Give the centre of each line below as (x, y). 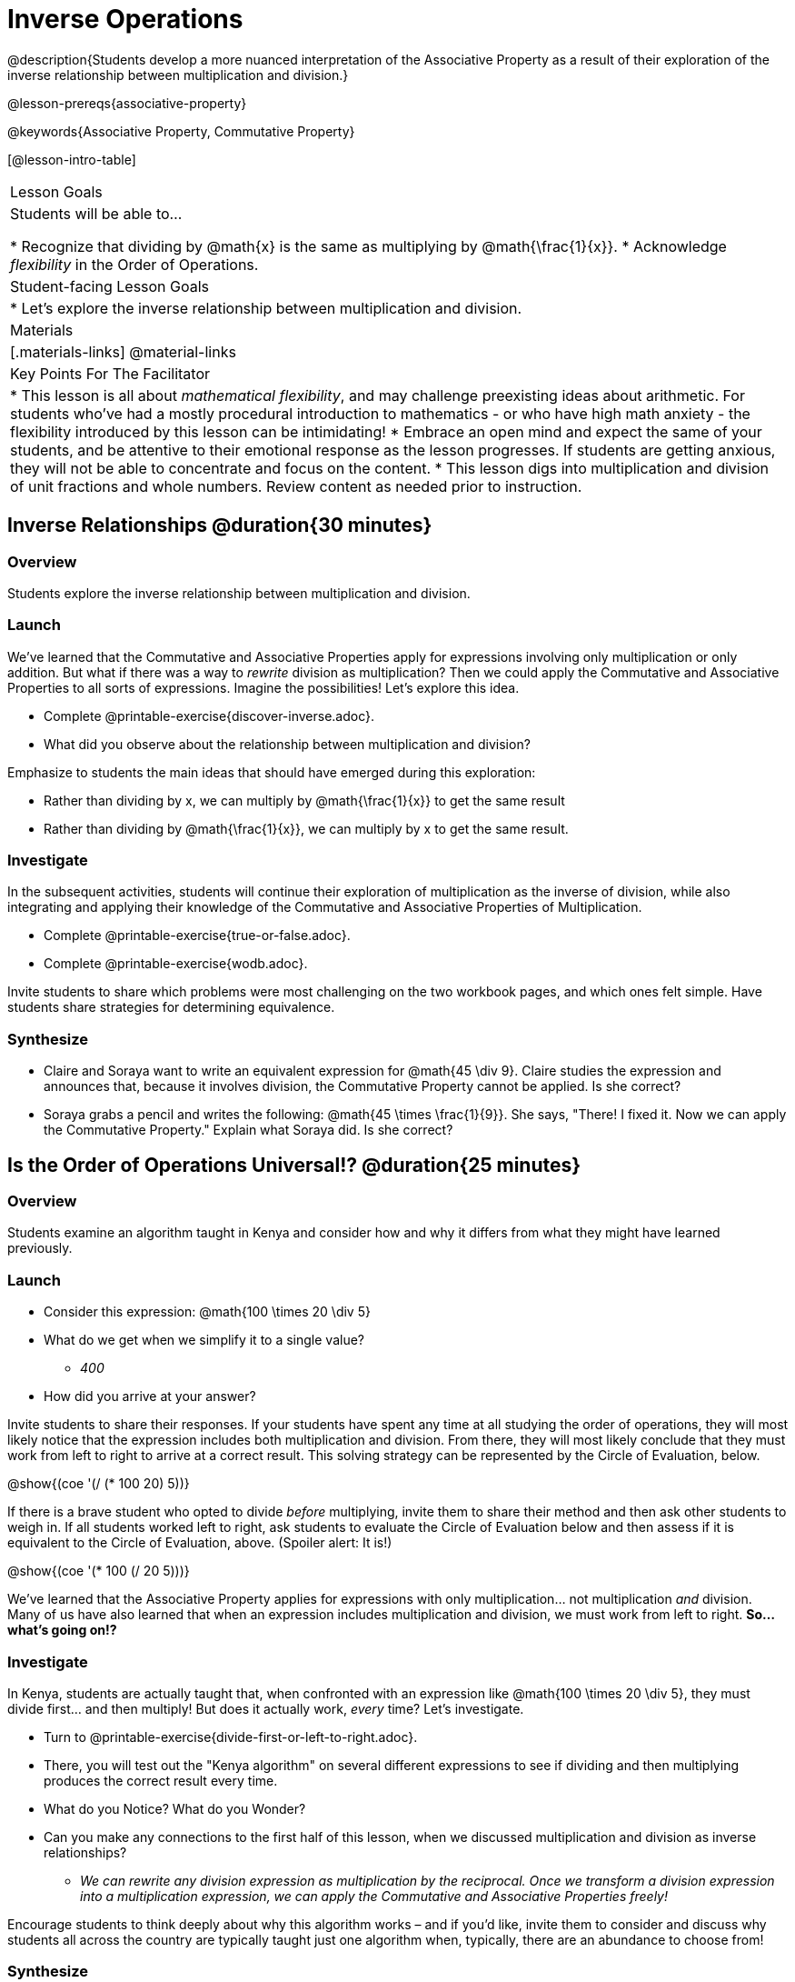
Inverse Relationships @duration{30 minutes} (220, 526)
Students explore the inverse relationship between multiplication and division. (239, 593)
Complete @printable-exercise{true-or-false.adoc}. (197, 936)
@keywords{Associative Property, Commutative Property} (181, 131)
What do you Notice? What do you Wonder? (175, 1808)
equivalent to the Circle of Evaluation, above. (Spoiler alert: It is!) (200, 1543)
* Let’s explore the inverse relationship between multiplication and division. (266, 308)
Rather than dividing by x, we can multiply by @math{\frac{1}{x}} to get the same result (304, 800)
